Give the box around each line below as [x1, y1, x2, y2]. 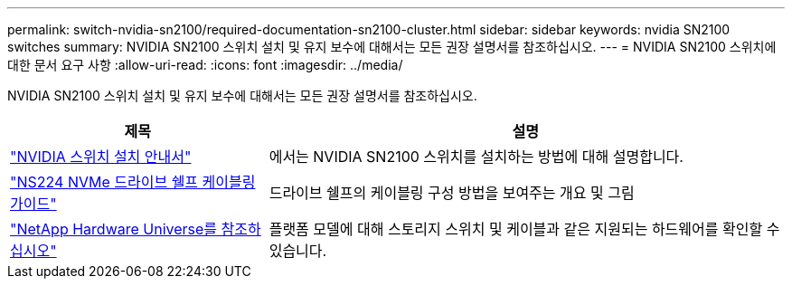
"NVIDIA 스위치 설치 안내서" [10, 148, 192, 166]
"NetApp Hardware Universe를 [10, 220, 218, 238]
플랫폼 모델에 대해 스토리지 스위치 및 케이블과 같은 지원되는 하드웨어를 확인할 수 [269, 220, 780, 238]
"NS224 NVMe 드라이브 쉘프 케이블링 [10, 173, 256, 191]
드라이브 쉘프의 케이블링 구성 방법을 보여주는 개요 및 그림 [269, 184, 635, 202]
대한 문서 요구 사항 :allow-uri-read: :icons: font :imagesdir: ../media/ [7, 57, 403, 72]
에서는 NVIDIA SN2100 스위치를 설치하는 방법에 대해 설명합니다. [269, 148, 684, 166]
